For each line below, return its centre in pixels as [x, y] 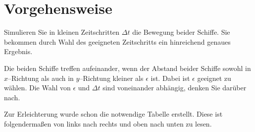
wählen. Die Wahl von [37, 88]
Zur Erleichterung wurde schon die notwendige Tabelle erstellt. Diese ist [113, 114]
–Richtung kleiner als [111, 78]
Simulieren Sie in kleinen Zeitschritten [62, 32]
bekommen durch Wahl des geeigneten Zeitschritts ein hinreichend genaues [117, 41]
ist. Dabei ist [170, 78]
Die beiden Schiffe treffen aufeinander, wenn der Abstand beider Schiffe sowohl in [127, 68]
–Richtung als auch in [41, 78]
